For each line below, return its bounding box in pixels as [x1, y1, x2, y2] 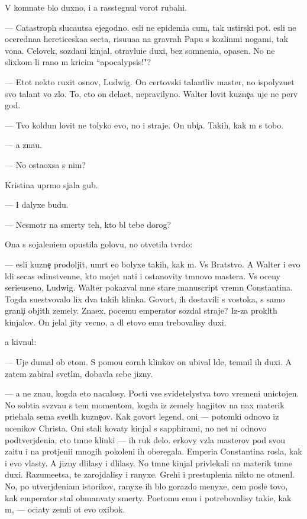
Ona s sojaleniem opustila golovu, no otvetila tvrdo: [5, 238, 193, 250]
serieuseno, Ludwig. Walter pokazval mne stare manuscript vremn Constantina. [5, 281, 293, 294]
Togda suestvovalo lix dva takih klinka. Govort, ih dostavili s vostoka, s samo [5, 292, 285, 305]
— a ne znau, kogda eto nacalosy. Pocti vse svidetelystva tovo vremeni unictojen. [5, 387, 299, 399]
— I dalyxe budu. [5, 198, 69, 211]
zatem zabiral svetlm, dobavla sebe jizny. [5, 367, 153, 379]
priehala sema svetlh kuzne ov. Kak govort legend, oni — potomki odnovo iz [5, 410, 279, 423]
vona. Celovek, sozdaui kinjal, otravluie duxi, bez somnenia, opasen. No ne [5, 44, 275, 56]
